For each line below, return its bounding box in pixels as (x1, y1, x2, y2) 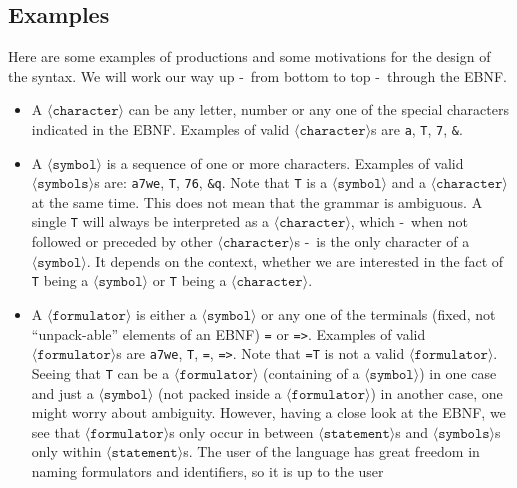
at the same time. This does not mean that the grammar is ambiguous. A (31, 191, 483, 212)
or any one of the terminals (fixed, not (261, 303, 496, 324)
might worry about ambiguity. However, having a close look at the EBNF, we (31, 402, 506, 423)
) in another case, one (370, 382, 503, 403)
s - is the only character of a (294, 231, 470, 252)
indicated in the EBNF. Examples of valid (31, 118, 290, 139)
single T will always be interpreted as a (31, 211, 270, 232)
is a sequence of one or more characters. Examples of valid (106, 152, 464, 173)
